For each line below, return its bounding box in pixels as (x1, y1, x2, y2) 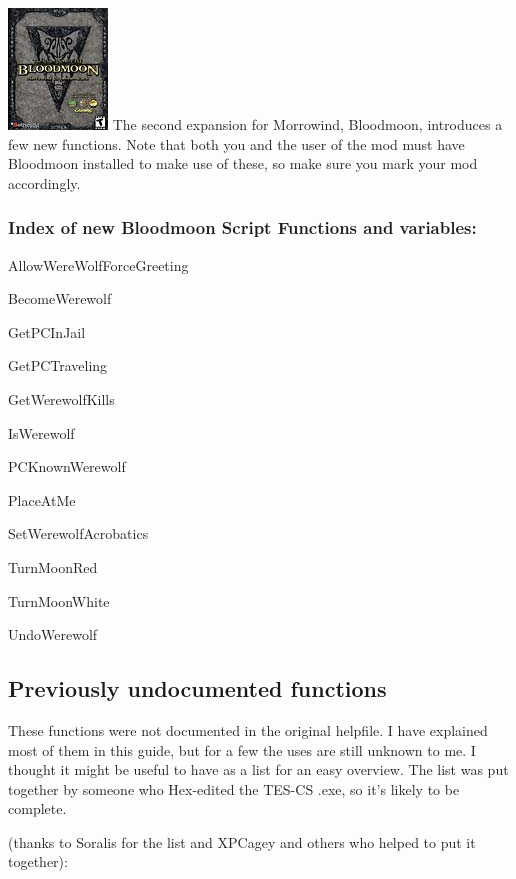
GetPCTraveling (8, 355, 108, 376)
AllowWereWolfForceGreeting (8, 254, 189, 275)
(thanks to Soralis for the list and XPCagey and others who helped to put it (8, 831, 476, 852)
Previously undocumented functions (8, 673, 387, 704)
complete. (8, 798, 67, 819)
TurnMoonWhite (8, 590, 110, 611)
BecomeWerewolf (8, 288, 112, 309)
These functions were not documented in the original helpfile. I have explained (8, 719, 488, 740)
